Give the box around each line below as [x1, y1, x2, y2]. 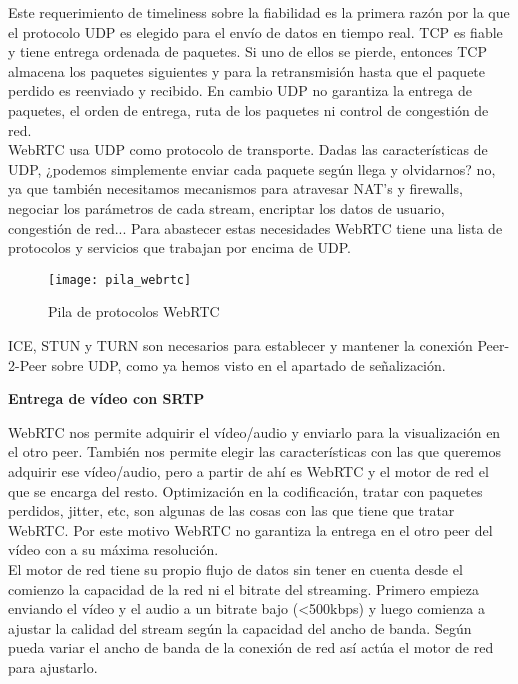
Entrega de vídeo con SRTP [8, 388, 205, 409]
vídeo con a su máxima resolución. [8, 539, 219, 560]
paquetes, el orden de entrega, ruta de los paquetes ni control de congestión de [8, 99, 489, 120]
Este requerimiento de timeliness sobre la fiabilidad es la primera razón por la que [8, 2, 510, 22]
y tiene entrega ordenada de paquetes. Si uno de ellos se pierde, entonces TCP [8, 41, 487, 62]
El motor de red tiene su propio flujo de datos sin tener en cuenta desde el [8, 558, 463, 579]
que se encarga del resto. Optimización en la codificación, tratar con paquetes [8, 480, 483, 501]
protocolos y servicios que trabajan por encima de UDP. [8, 237, 352, 258]
